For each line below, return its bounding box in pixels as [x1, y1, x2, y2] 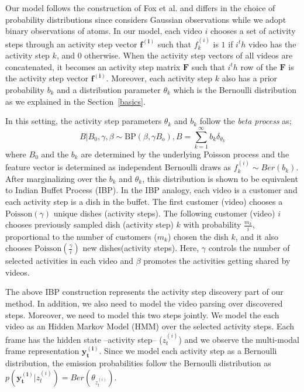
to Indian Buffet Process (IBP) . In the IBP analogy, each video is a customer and [5, 184, 298, 196]
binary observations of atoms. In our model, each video [5, 25, 202, 37]
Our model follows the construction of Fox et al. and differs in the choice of [5, 2, 275, 13]
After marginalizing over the [5, 172, 107, 184]
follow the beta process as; [199, 115, 292, 127]
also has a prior [222, 72, 278, 84]
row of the [240, 60, 277, 73]
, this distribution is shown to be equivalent [142, 172, 298, 184]
